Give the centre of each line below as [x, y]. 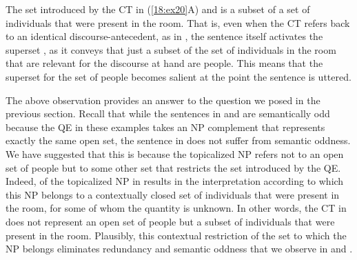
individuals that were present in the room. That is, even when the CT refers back [178, 22]
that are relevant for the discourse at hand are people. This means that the [164, 63]
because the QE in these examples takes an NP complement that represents [165, 127]
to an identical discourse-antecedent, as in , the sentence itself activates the [164, 36]
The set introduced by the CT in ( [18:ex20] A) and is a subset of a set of [158, 9]
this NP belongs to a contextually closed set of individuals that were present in [173, 194]
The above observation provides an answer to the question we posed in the [163, 100]
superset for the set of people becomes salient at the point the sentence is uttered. [178, 76]
